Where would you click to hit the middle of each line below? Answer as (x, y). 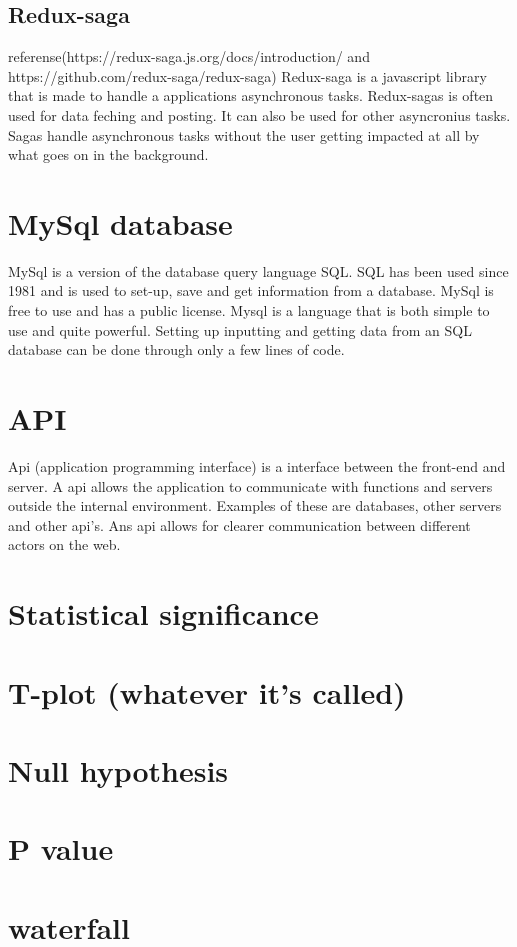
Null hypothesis (118, 769)
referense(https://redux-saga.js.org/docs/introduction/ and (189, 56)
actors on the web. (64, 544)
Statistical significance (163, 613)
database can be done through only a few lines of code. (176, 349)
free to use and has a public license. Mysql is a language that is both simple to (249, 310)
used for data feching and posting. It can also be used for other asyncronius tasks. (259, 114)
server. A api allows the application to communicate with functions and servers (250, 485)
